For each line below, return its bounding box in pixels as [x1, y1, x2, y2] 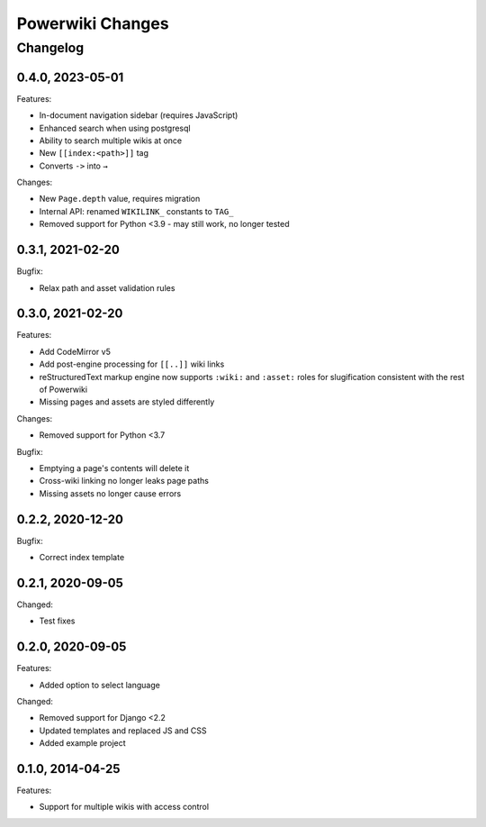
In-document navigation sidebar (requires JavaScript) [39, 110, 238, 121]
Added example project [39, 738, 126, 749]
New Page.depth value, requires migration [39, 194, 201, 204]
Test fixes [39, 615, 76, 626]
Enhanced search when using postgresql [39, 123, 191, 133]
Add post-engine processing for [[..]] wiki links [39, 359, 225, 369]
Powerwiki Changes [16, 14, 170, 33]
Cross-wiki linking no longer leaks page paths [39, 476, 209, 486]
